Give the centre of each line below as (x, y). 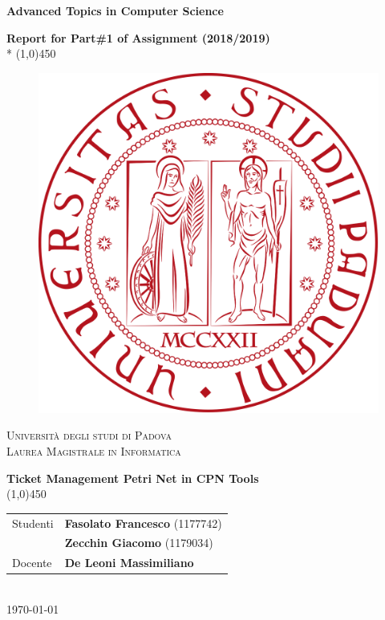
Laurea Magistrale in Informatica (94, 450)
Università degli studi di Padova (89, 435)
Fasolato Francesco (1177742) (143, 523)
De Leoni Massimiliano (129, 563)
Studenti (33, 523)
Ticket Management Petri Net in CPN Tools (133, 478)
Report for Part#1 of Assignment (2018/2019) (138, 37)
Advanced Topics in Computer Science (115, 10)
